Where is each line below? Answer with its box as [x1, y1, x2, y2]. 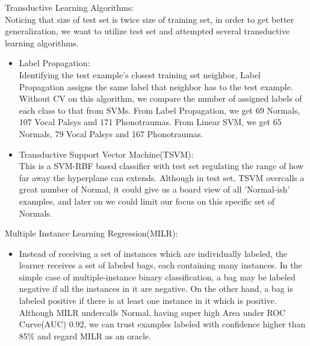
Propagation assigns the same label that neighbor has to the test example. [19, 80, 293, 93]
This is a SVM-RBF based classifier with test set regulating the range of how [19, 159, 304, 172]
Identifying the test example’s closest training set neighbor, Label [19, 68, 261, 81]
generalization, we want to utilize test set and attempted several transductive [5, 25, 290, 37]
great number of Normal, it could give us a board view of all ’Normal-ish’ [19, 183, 290, 196]
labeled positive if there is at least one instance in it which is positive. [19, 294, 277, 307]
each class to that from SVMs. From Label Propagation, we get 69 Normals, [19, 103, 300, 116]
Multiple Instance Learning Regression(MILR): [5, 227, 178, 239]
